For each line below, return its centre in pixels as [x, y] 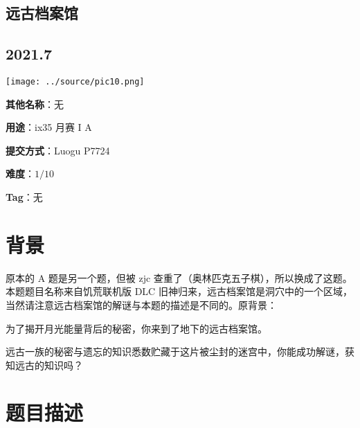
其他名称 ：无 [35, 104]
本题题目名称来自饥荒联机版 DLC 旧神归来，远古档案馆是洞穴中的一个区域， [179, 291]
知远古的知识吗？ [44, 365]
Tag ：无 [24, 197]
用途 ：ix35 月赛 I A [49, 127]
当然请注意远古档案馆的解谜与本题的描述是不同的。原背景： [141, 304]
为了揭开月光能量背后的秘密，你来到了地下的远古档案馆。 [136, 328]
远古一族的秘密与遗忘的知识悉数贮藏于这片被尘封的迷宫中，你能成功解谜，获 [180, 351]
